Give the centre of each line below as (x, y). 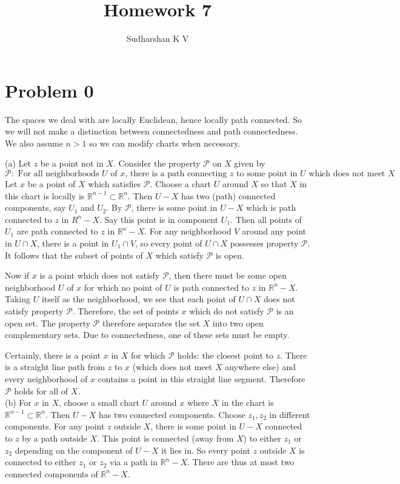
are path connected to (57, 231)
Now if (17, 275)
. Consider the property (157, 163)
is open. (230, 255)
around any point (274, 231)
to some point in (267, 174)
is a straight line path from (55, 367)
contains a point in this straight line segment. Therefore (202, 378)
